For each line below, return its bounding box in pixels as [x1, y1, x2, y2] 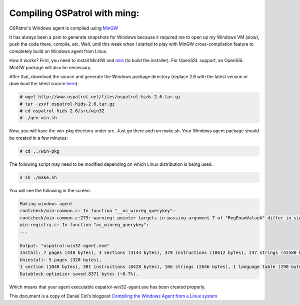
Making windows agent [19, 201, 73, 206]
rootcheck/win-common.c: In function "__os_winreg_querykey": [19, 208, 175, 214]
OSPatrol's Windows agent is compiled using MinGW [9, 25, 118, 31]
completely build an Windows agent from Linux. [9, 48, 107, 54]
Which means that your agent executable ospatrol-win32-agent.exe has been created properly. [9, 283, 206, 290]
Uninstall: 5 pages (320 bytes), [19, 257, 102, 262]
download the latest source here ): [9, 81, 79, 87]
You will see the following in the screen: [9, 187, 91, 193]
